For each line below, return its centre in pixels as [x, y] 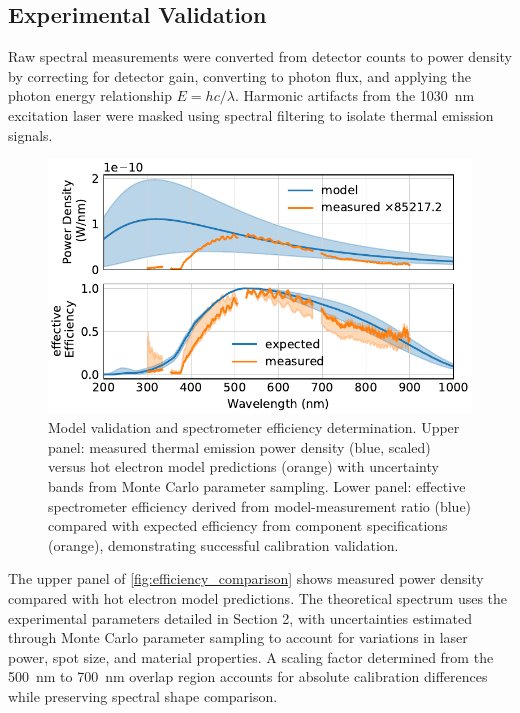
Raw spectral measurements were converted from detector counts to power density [260, 56]
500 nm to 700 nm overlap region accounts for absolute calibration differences [248, 676]
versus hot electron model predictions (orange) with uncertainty [243, 466]
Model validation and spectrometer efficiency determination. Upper [254, 427]
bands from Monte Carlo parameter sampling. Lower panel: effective [257, 485]
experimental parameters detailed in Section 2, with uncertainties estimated [240, 617]
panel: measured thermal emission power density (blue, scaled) [239, 446]
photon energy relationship [90, 95]
